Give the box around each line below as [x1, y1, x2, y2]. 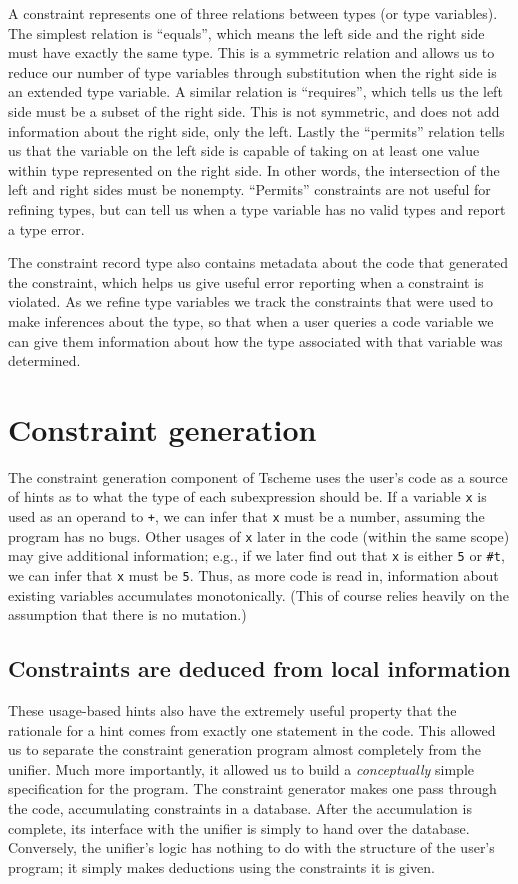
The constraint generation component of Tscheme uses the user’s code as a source [8, 466, 508, 487]
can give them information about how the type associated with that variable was [8, 330, 503, 351]
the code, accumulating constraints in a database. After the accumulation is [8, 798, 472, 819]
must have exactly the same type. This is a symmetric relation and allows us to [8, 42, 495, 63]
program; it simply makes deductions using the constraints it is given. [8, 856, 435, 877]
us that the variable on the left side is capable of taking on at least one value [8, 140, 480, 161]
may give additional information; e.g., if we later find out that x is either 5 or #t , [8, 545, 505, 566]
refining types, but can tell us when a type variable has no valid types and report [8, 198, 506, 219]
